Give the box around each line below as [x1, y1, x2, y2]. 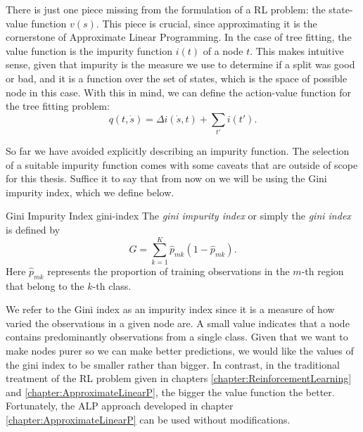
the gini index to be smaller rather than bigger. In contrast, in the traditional [6, 357, 340, 371]
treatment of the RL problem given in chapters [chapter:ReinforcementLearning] [6, 371, 352, 386]
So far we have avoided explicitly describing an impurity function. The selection [6, 144, 350, 158]
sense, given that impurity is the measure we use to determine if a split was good [6, 57, 355, 72]
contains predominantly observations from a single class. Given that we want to [6, 329, 348, 344]
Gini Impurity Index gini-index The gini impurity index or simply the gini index [6, 208, 351, 223]
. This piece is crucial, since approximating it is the [96, 15, 317, 30]
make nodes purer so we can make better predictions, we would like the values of [6, 343, 354, 357]
